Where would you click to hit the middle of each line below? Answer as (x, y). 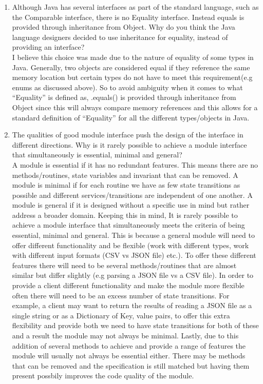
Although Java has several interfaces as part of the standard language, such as (135, 7)
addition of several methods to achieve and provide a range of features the (129, 345)
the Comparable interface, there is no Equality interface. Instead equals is (128, 17)
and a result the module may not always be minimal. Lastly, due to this (125, 335)
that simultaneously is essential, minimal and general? (97, 155)
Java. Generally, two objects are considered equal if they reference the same (131, 67)
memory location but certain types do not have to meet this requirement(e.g (132, 77)
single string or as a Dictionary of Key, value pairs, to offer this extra (121, 315)
